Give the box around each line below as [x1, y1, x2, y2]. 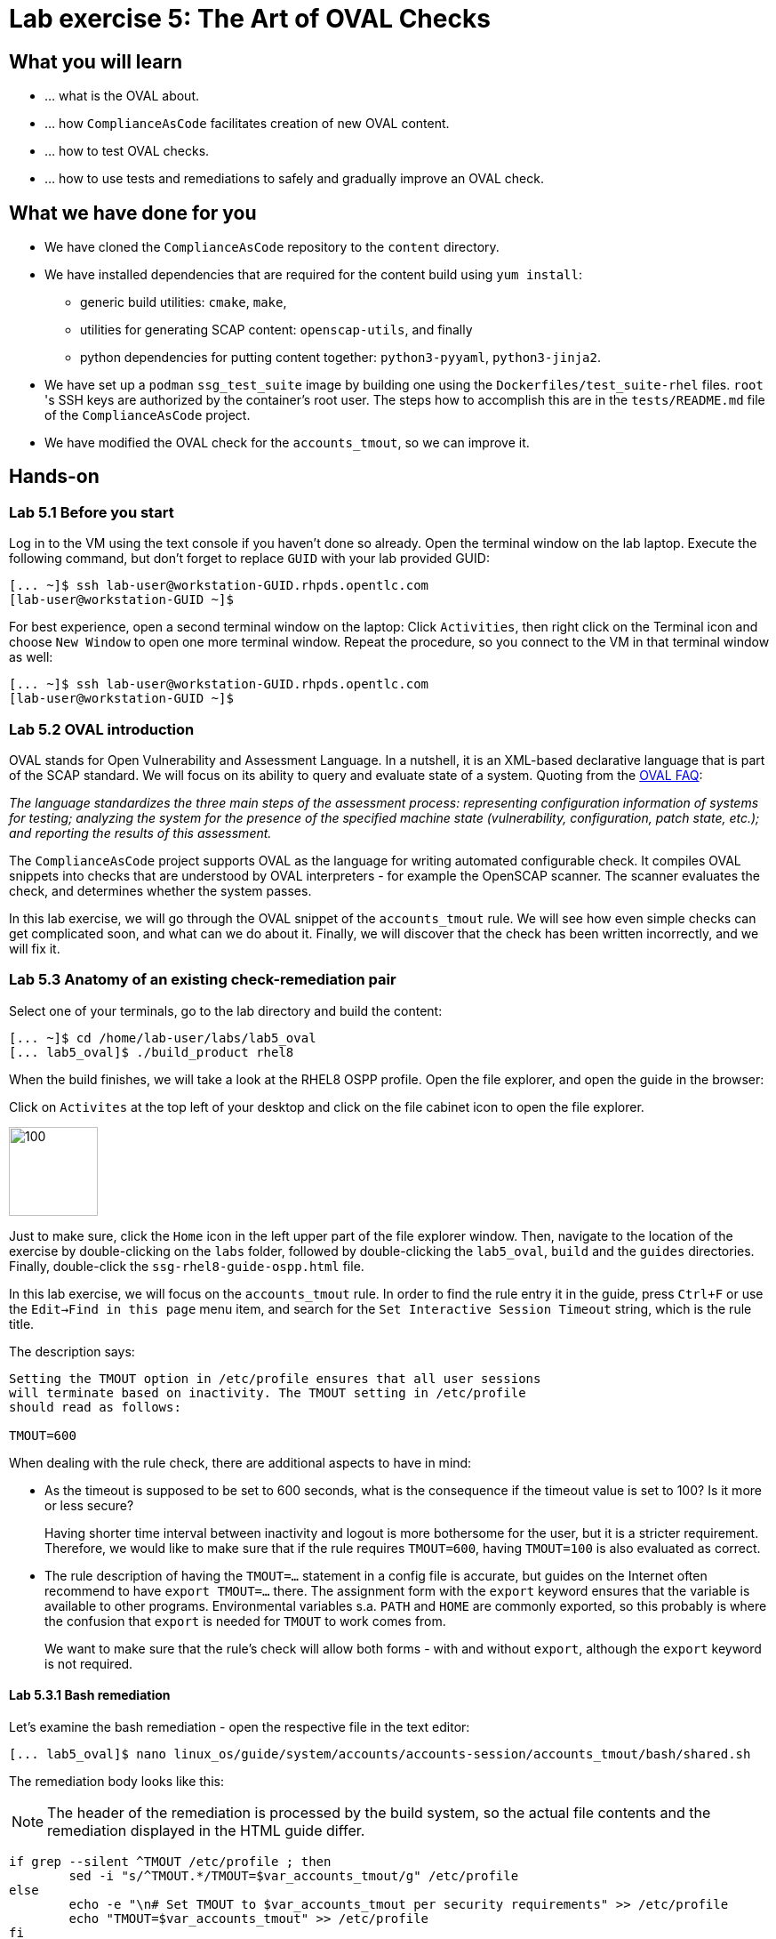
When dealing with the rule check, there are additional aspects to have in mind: [9, 1454, 472, 1470]
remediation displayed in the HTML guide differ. [47, 1821, 365, 1839]
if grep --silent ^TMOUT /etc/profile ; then [9, 1854, 332, 1869]
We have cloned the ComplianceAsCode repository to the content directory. [44, 239, 500, 255]
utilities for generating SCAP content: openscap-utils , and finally [80, 322, 473, 338]
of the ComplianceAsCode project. [44, 407, 251, 423]
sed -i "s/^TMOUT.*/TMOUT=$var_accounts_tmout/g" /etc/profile [68, 1868, 519, 1883]
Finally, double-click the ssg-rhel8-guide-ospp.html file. [9, 1258, 364, 1274]
